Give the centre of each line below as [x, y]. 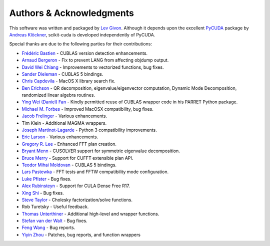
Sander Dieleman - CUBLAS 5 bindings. [62, 74]
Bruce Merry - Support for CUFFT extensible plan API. [77, 158]
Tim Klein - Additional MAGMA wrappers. [64, 123]
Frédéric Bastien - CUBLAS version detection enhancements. [84, 53]
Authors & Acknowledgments [72, 13]
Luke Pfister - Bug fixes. [47, 179]
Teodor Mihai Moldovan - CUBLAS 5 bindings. [69, 165]
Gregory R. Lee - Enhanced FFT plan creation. [69, 144]
